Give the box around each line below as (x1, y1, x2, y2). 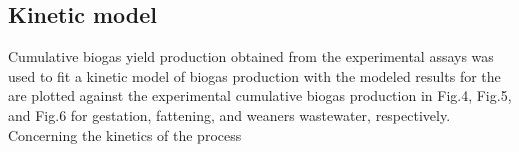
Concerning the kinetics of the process (8, 124, 242, 145)
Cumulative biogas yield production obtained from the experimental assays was (8, 46, 494, 67)
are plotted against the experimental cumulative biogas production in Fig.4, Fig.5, (8, 85, 512, 106)
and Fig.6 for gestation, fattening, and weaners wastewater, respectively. (8, 104, 451, 125)
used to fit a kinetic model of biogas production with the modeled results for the (8, 65, 501, 86)
